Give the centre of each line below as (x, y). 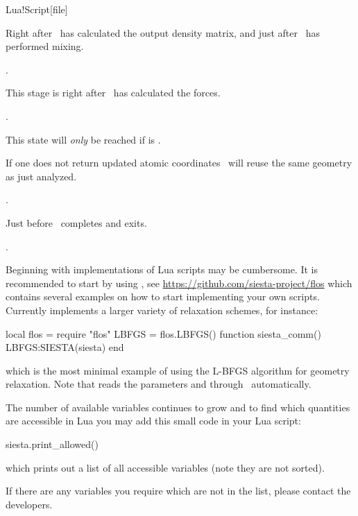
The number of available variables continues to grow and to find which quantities (178, 407)
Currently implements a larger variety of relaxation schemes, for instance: (162, 310)
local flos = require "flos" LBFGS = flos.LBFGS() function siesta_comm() (163, 333)
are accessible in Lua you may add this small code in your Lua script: (153, 421)
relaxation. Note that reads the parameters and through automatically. (159, 384)
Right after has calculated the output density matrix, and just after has (163, 32)
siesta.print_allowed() (52, 444)
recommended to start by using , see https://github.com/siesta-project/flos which (179, 283)
